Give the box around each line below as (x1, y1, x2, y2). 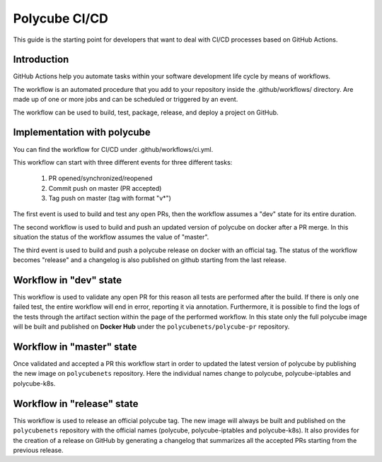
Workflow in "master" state (13, 340, 137, 353)
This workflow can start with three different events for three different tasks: (13, 158, 233, 166)
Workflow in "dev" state (13, 274, 122, 286)
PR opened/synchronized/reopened (48, 174, 153, 183)
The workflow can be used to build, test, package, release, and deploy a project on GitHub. (13, 108, 279, 117)
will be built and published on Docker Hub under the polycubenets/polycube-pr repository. (13, 322, 290, 331)
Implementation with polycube (13, 126, 151, 138)
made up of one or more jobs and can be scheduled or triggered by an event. (13, 95, 238, 104)
